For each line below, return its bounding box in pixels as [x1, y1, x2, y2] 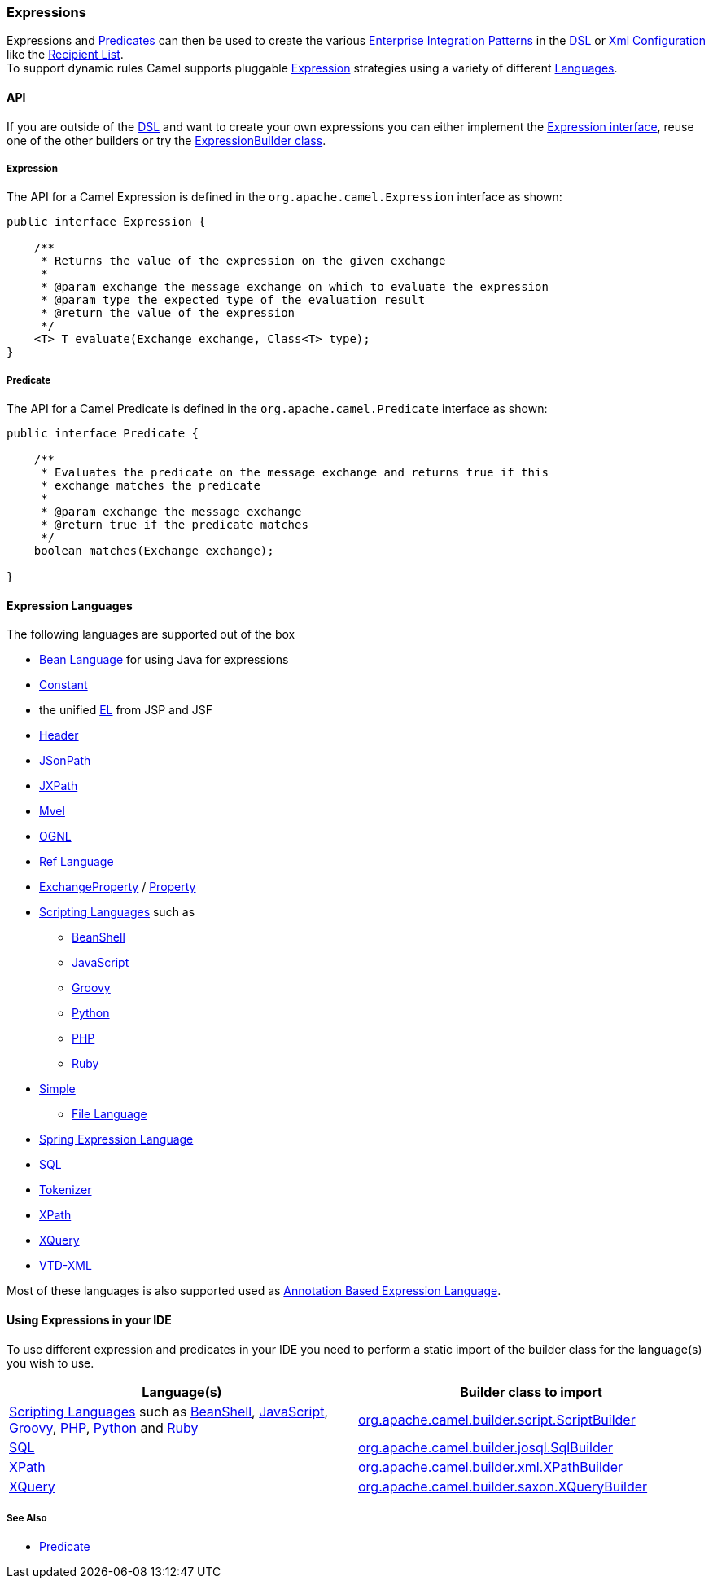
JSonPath [39, 753, 91, 768]
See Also [7, 1512, 47, 1524]
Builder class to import [460, 1383, 602, 1400]
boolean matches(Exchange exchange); [33, 544, 274, 558]
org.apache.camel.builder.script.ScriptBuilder [358, 1411, 636, 1428]
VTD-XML [39, 1258, 92, 1273]
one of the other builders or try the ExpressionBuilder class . [7, 133, 326, 147]
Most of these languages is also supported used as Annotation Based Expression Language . [7, 1284, 501, 1298]
